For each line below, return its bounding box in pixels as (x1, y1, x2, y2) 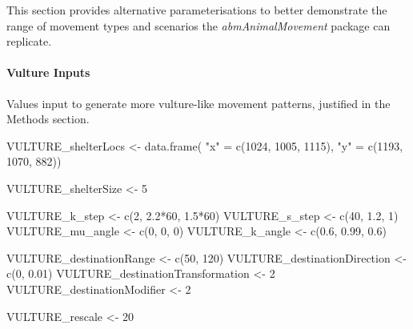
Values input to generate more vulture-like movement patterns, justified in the (6, 94, 391, 111)
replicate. (6, 33, 52, 50)
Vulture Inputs (6, 64, 90, 81)
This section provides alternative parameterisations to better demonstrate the (6, 2, 387, 18)
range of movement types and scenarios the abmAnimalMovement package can (6, 17, 391, 34)
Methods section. (6, 110, 90, 127)
